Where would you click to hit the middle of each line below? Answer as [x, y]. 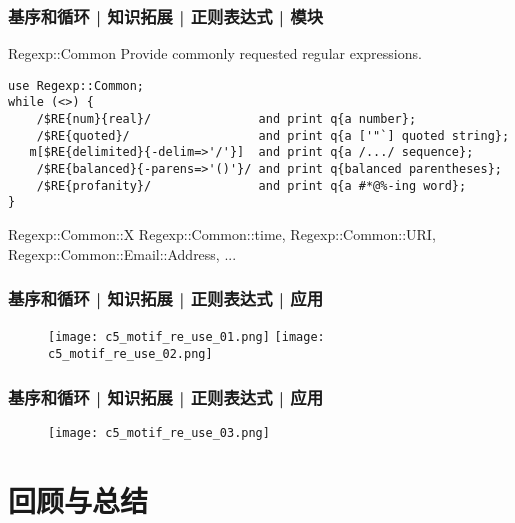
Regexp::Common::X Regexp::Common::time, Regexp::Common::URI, [222, 234]
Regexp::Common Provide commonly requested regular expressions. [215, 53]
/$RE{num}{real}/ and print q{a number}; [226, 119]
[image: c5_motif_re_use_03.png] [159, 433]
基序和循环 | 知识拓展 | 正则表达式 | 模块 [165, 15]
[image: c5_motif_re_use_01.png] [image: [186, 337]
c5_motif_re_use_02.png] [130, 354]
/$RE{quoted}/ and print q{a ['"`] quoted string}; [273, 135]
